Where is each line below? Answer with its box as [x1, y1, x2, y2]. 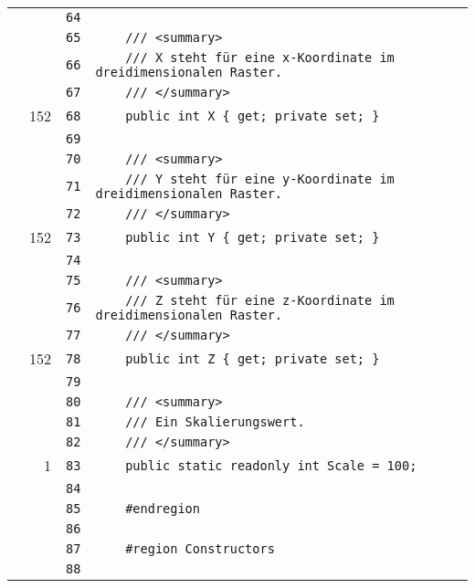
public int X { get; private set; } [125, 108, 380, 123]
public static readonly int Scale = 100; [125, 457, 417, 473]
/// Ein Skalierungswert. [125, 415, 305, 429]
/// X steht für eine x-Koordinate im [125, 50, 395, 65]
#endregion [125, 501, 200, 516]
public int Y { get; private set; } [125, 229, 380, 245]
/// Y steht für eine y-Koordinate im [125, 172, 395, 186]
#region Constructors [125, 541, 275, 556]
